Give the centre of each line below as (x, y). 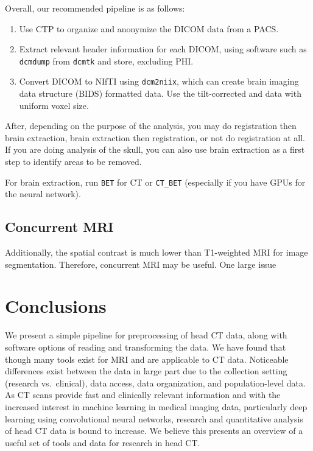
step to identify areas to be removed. (73, 162)
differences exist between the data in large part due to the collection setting (146, 371)
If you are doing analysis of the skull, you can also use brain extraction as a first (155, 149)
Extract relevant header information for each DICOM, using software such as (163, 49)
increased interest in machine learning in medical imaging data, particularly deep (156, 406)
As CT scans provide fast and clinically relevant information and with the (143, 395)
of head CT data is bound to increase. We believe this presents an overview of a (154, 431)
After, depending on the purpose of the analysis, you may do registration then (151, 126)
